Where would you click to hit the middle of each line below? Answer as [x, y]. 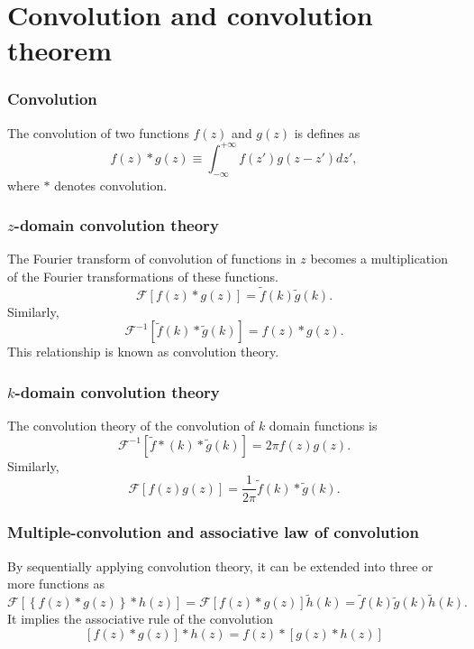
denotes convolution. [111, 185]
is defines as [327, 132]
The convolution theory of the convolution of [131, 426]
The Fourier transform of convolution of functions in [152, 259]
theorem [60, 50]
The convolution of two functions [98, 132]
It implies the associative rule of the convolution [141, 619]
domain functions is [323, 426]
